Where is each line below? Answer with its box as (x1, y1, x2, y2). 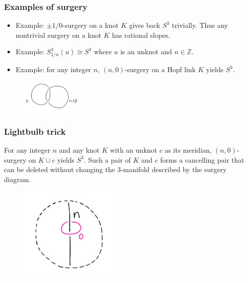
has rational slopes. (112, 29, 170, 40)
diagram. (4, 174, 31, 184)
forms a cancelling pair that (160, 154, 245, 165)
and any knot (59, 144, 100, 155)
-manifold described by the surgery (120, 164, 227, 175)
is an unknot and (120, 46, 172, 57)
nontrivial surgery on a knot (15, 29, 101, 40)
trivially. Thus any (171, 20, 228, 30)
